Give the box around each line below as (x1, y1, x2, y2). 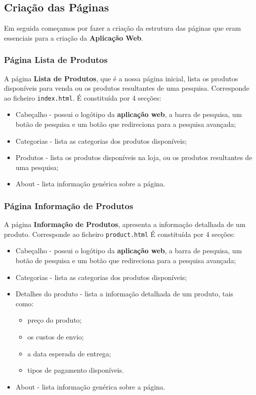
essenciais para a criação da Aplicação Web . (4, 32, 143, 43)
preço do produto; (27, 315, 82, 325)
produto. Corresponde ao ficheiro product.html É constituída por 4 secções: (4, 228, 235, 239)
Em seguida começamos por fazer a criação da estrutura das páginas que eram (4, 23, 241, 33)
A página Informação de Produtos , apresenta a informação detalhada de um (4, 219, 246, 229)
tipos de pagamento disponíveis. (27, 365, 124, 375)
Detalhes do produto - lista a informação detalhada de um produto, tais (15, 288, 233, 299)
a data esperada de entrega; (27, 348, 111, 358)
